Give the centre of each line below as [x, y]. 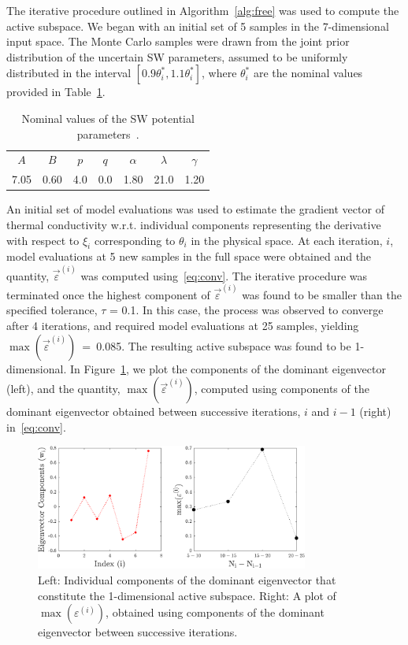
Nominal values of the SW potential [108, 118]
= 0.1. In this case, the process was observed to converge [247, 310]
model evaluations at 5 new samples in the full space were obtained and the [189, 256]
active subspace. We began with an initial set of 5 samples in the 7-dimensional [198, 26]
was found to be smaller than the [322, 294]
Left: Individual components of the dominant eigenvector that [187, 579]
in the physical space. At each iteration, [287, 240]
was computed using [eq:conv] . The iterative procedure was [224, 275]
